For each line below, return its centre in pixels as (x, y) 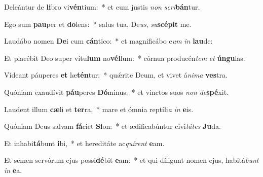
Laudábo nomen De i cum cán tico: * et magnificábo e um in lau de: (108, 41)
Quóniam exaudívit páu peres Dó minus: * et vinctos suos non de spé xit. (116, 92)
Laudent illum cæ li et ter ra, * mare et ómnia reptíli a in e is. (99, 109)
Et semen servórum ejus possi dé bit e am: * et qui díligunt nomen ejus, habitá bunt (131, 160)
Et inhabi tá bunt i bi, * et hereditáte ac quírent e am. (84, 143)
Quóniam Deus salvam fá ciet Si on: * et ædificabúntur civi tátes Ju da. (112, 126)
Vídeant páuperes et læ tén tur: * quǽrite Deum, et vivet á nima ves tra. (116, 75)
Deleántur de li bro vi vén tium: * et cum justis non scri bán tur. (102, 7)
